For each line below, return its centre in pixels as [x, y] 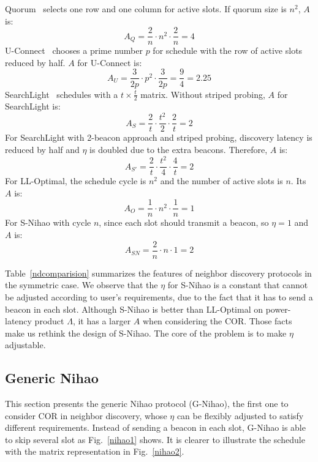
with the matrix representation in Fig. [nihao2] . [95, 451]
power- [278, 309]
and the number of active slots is [221, 181]
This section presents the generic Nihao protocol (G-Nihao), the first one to [147, 404]
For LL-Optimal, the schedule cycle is [76, 181]
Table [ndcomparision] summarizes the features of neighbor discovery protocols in [158, 273]
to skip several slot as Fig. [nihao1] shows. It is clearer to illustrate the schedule [155, 439]
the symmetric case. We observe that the [81, 285]
